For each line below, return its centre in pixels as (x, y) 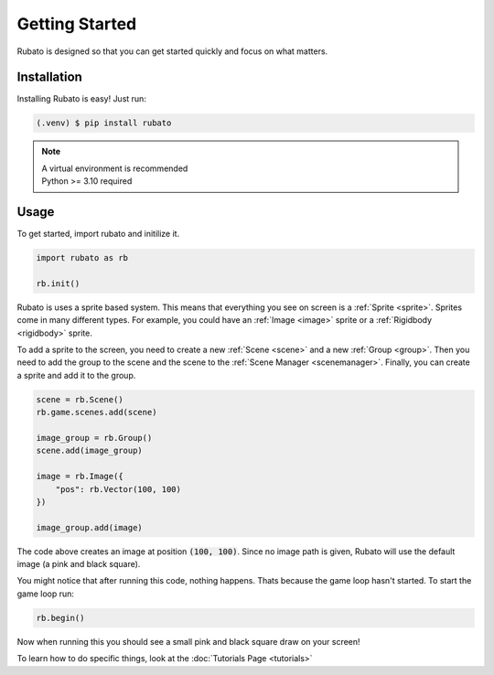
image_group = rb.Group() (94, 438)
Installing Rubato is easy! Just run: (81, 99)
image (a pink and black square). (79, 564)
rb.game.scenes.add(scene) (97, 412)
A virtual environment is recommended (115, 168)
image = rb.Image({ (80, 477)
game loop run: (46, 594)
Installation (49, 77)
